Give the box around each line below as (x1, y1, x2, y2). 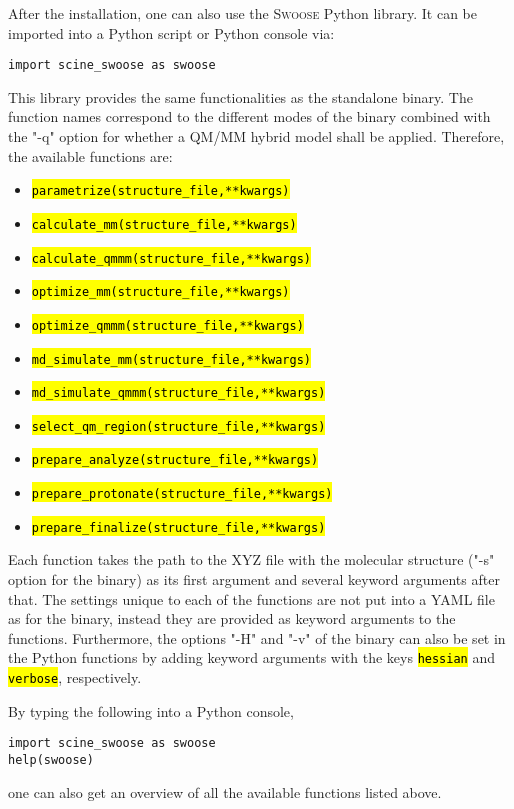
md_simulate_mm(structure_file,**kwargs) (31, 352, 311, 367)
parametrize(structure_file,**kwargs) (31, 184, 290, 199)
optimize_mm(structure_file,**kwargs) (31, 285, 290, 300)
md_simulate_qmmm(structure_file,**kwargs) (31, 386, 326, 401)
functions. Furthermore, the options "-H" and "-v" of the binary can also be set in (8, 627, 506, 648)
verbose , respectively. (8, 667, 142, 688)
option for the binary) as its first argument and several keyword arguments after (8, 569, 500, 590)
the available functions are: (8, 145, 173, 166)
